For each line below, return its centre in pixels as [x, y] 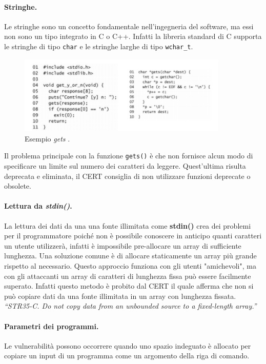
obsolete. [18, 186]
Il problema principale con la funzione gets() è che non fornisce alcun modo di [129, 156]
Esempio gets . [47, 138]
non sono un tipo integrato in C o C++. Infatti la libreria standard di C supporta [133, 36]
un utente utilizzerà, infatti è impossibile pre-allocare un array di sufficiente [123, 245]
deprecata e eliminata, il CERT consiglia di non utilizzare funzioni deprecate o [127, 176]
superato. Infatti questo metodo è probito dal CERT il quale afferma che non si [129, 286]
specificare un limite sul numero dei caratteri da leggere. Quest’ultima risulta [125, 166]
